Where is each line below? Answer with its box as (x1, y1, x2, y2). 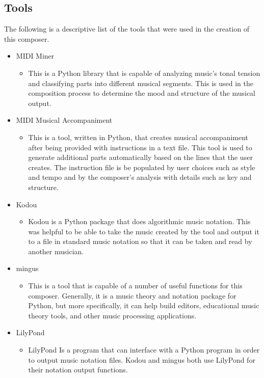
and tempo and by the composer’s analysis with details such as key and (28, 172, 252, 182)
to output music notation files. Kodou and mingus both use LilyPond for (28, 354, 255, 365)
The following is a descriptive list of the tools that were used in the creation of (4, 23, 250, 34)
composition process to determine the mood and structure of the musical (28, 88, 256, 98)
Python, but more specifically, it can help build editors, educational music (28, 300, 259, 311)
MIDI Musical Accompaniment (16, 115, 113, 125)
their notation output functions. (28, 364, 128, 375)
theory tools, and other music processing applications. (28, 310, 197, 320)
